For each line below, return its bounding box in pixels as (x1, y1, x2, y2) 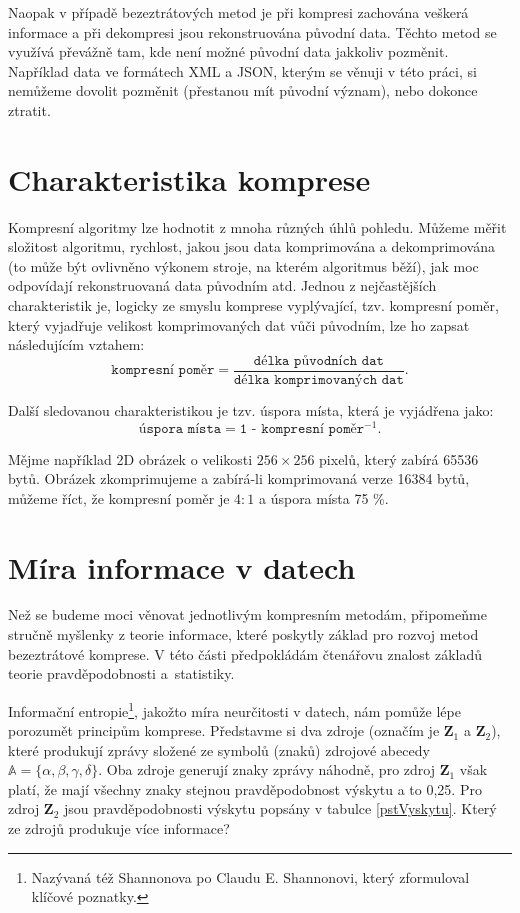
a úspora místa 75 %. (258, 487, 389, 508)
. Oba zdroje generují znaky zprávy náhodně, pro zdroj (98, 759, 435, 780)
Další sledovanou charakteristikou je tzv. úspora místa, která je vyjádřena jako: (8, 399, 494, 420)
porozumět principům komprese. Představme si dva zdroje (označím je (8, 720, 440, 741)
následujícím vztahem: (8, 334, 145, 355)
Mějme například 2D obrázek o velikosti (8, 448, 253, 469)
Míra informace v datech (8, 546, 356, 587)
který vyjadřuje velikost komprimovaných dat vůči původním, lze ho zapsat (8, 314, 470, 335)
